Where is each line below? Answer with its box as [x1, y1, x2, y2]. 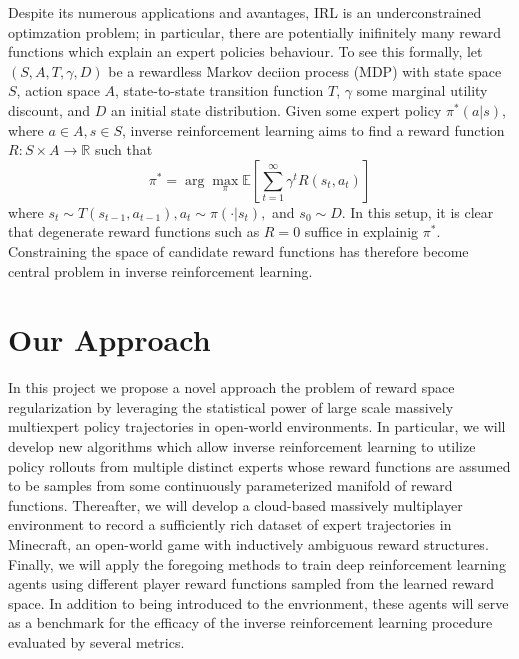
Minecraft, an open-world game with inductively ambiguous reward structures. [8, 534, 489, 554]
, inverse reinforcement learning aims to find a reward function [121, 119, 505, 140]
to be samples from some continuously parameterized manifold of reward [8, 475, 453, 496]
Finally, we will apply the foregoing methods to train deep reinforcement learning [8, 553, 506, 574]
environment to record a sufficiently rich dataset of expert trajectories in [8, 514, 452, 535]
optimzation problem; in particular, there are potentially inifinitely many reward [8, 21, 502, 42]
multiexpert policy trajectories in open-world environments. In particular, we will [8, 416, 506, 437]
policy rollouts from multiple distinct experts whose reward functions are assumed [8, 455, 511, 476]
